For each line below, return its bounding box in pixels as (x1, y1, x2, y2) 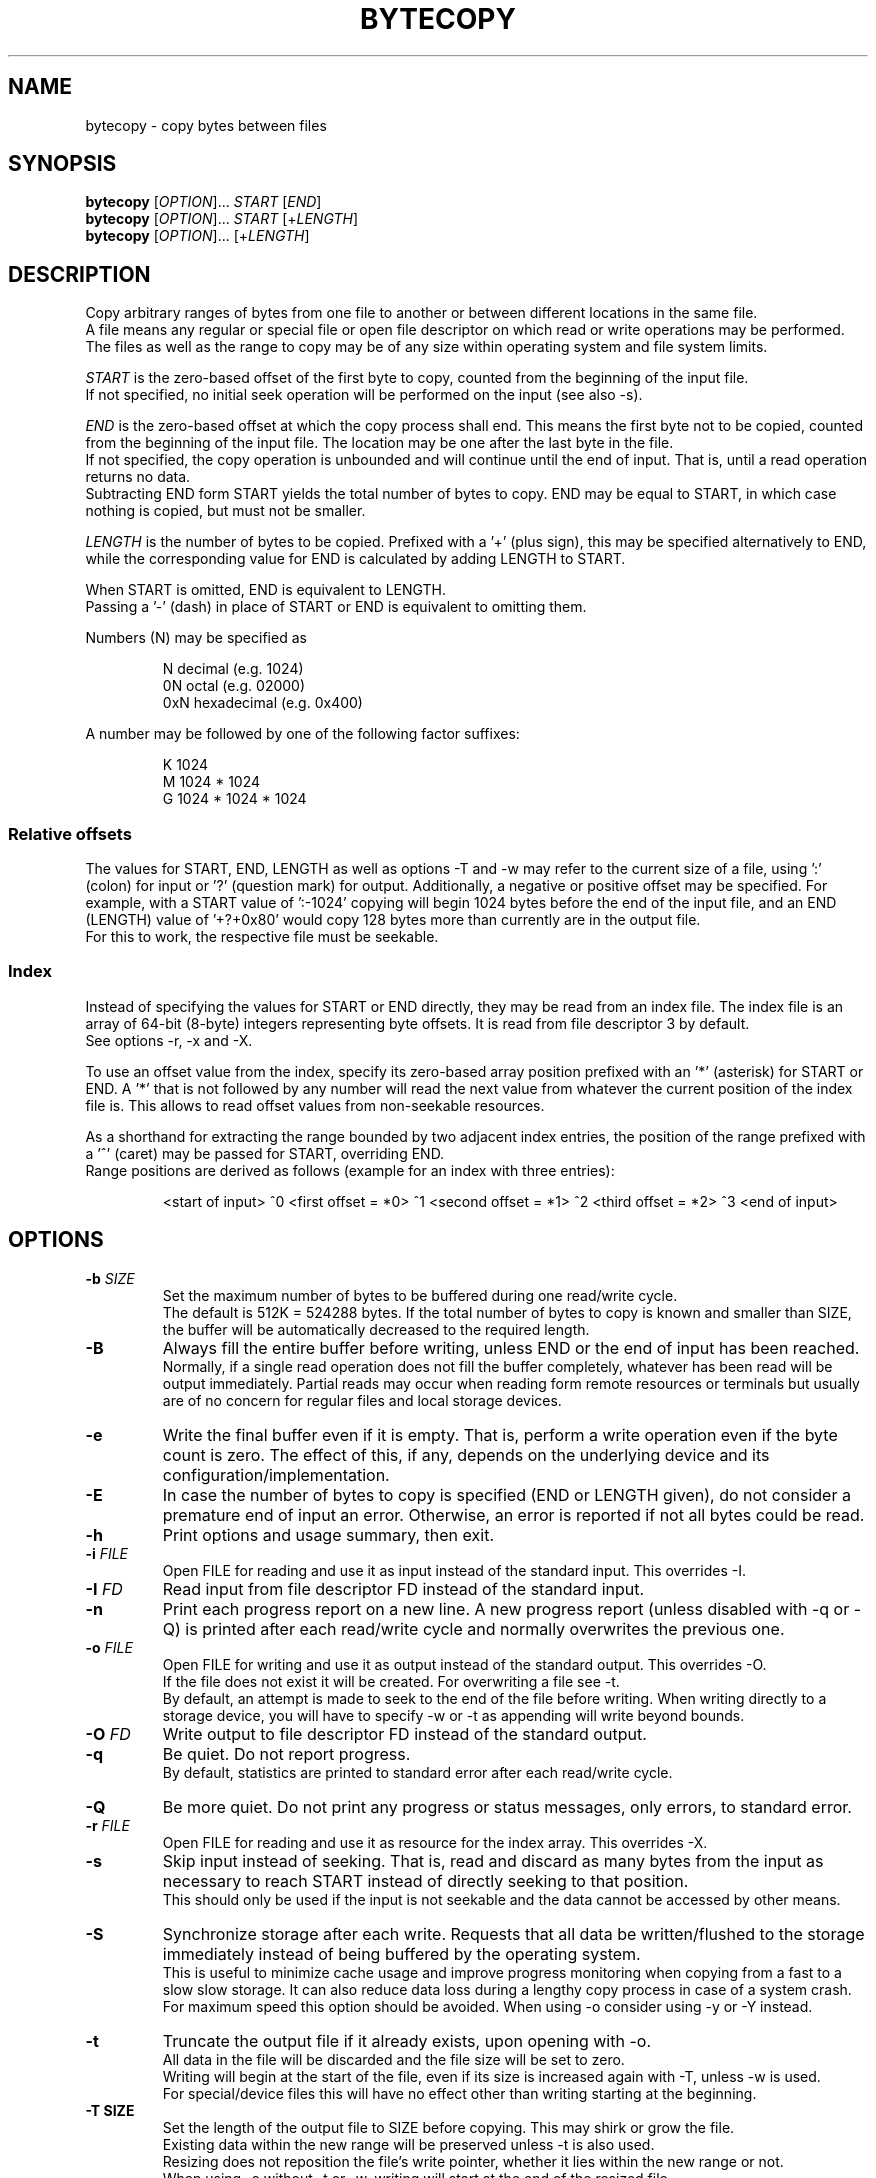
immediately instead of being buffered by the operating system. (162, 1943, 641, 1964)
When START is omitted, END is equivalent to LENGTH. (85, 581, 447, 599)
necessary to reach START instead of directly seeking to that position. (162, 1870, 689, 1891)
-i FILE (85, 1544, 129, 1562)
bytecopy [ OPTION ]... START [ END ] (85, 193, 322, 211)
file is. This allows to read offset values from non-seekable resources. (85, 1096, 545, 1114)
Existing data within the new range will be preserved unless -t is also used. (162, 2135, 655, 2153)
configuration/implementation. (162, 1464, 390, 1485)
